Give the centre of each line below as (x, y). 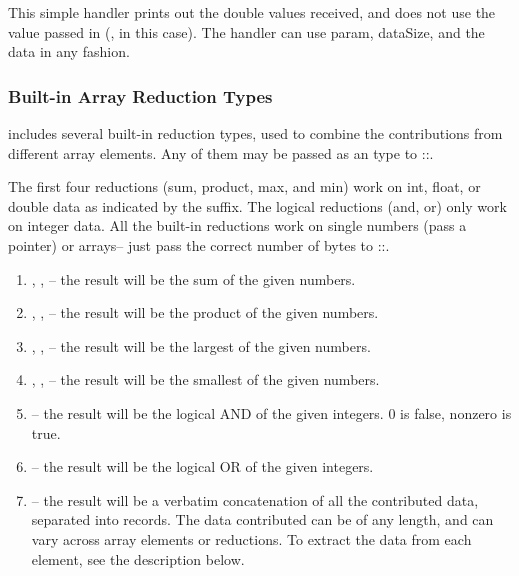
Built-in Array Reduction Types (140, 95)
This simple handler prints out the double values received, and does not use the (252, 12)
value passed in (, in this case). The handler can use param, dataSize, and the (246, 31)
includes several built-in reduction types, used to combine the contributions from (255, 133)
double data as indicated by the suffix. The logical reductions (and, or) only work (257, 205)
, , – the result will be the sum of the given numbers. (193, 278)
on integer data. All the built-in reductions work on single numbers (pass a (237, 225)
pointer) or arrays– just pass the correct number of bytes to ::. (199, 244)
